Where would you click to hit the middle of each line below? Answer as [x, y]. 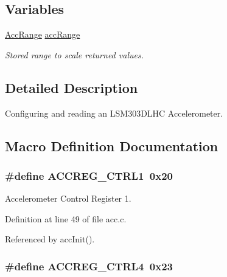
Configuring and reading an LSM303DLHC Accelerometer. [114, 113]
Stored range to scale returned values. [74, 54]
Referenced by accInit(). [50, 239]
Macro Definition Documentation [112, 145]
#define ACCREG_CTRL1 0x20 [89, 175]
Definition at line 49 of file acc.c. [66, 218]
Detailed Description [72, 87]
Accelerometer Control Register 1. [68, 198]
